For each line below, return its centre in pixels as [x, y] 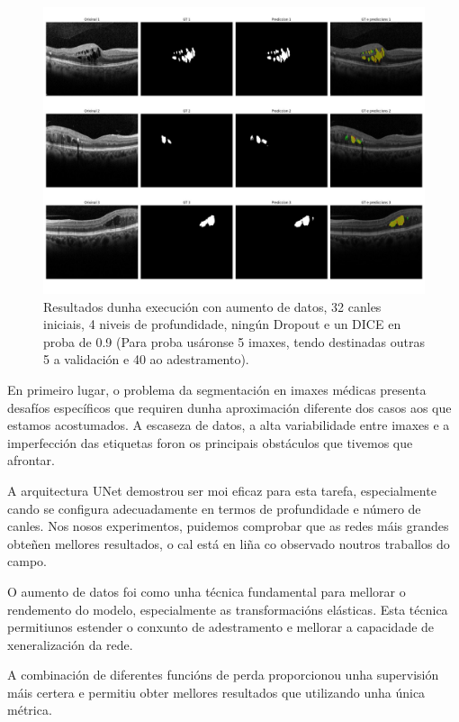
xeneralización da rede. [70, 644]
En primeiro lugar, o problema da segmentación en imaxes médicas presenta [217, 389]
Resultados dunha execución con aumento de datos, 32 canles [212, 306]
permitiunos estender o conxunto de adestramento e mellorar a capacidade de [221, 627]
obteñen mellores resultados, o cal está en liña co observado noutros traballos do [229, 543]
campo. [27, 561]
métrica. [30, 710]
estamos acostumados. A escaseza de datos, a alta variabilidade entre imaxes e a [229, 425]
